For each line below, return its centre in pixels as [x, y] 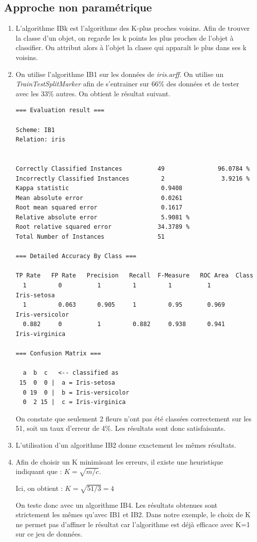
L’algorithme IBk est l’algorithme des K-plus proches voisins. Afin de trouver [133, 28]
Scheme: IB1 [35, 130]
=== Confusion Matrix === [58, 354]
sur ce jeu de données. [49, 534]
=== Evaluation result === [60, 110]
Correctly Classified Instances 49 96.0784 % [133, 169]
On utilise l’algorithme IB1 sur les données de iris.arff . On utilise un [120, 74]
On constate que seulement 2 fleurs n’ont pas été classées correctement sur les [133, 418]
